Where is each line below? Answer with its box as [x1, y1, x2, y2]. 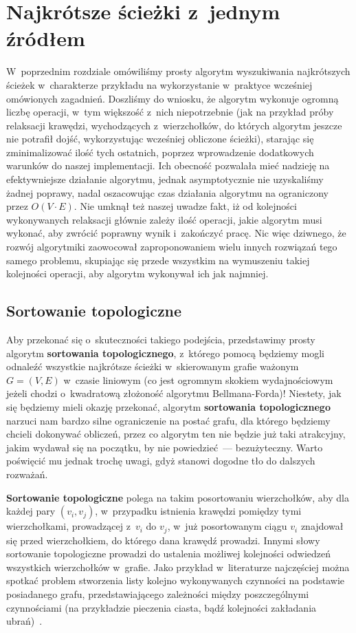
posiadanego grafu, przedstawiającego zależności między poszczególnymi [6, 586, 309, 601]
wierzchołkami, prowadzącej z [6, 519, 131, 533]
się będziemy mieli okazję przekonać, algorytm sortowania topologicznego [6, 399, 331, 414]
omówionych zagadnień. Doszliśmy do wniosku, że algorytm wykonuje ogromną [6, 91, 339, 105]
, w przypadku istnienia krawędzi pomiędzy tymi [95, 504, 302, 518]
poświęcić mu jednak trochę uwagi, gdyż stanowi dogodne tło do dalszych [6, 453, 315, 468]
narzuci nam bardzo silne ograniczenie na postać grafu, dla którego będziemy [6, 413, 331, 427]
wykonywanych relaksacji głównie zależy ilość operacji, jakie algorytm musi [6, 212, 322, 226]
